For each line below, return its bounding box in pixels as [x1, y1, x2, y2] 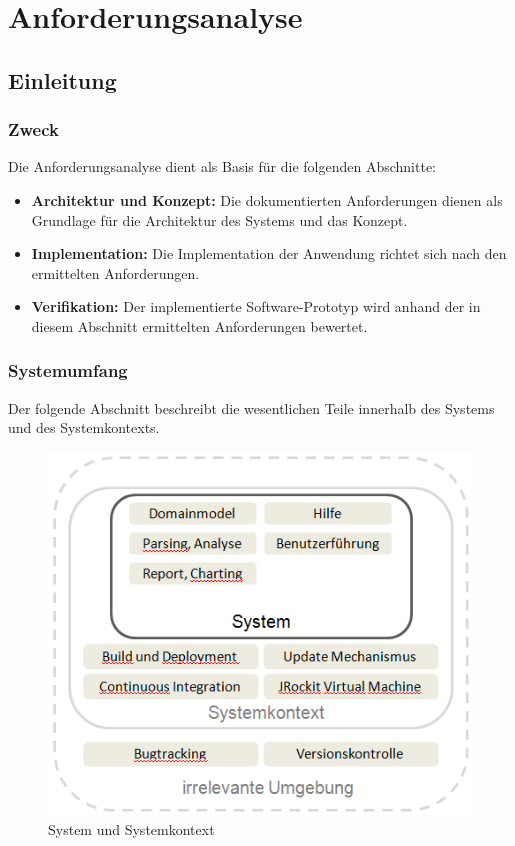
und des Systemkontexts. [8, 417, 160, 438]
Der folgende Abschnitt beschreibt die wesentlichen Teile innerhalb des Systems [8, 397, 495, 418]
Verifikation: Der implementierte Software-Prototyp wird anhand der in [31, 296, 481, 317]
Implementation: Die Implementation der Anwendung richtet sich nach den [31, 243, 507, 264]
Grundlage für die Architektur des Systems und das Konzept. [31, 209, 408, 230]
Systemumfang [8, 358, 128, 383]
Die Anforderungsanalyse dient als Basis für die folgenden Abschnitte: [8, 156, 436, 177]
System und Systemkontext [48, 818, 215, 839]
